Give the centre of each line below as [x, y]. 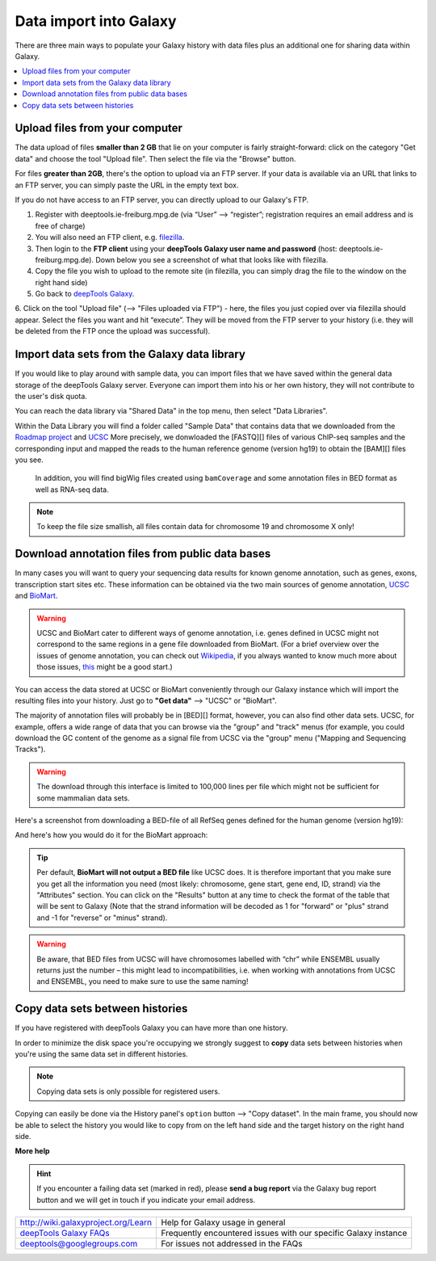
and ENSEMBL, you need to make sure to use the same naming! [143, 981]
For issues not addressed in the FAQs [232, 1243]
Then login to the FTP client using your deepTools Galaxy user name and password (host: [186, 248]
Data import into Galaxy [96, 21]
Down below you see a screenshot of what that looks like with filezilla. [212, 259]
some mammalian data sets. [83, 798]
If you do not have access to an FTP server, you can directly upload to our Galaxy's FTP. [162, 200]
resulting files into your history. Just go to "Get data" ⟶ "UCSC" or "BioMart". [146, 700]
